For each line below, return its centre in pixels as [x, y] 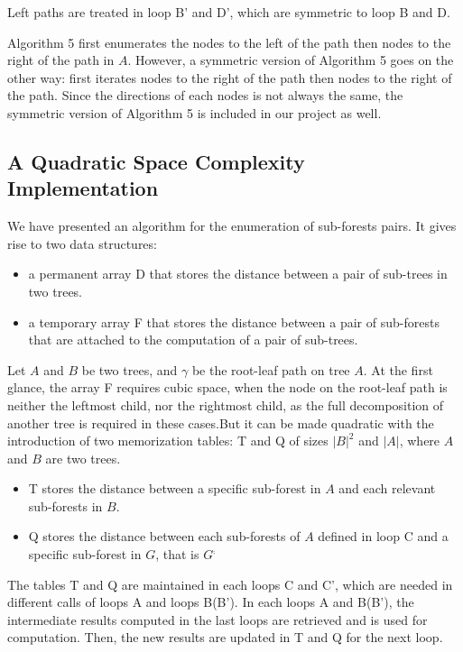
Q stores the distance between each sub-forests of [164, 536]
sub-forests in [65, 505]
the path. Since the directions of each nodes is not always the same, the [205, 95]
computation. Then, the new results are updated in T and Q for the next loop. [225, 637]
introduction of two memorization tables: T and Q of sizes [168, 441]
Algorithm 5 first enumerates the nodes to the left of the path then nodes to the [229, 42]
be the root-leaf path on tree [271, 369]
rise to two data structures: [82, 243]
